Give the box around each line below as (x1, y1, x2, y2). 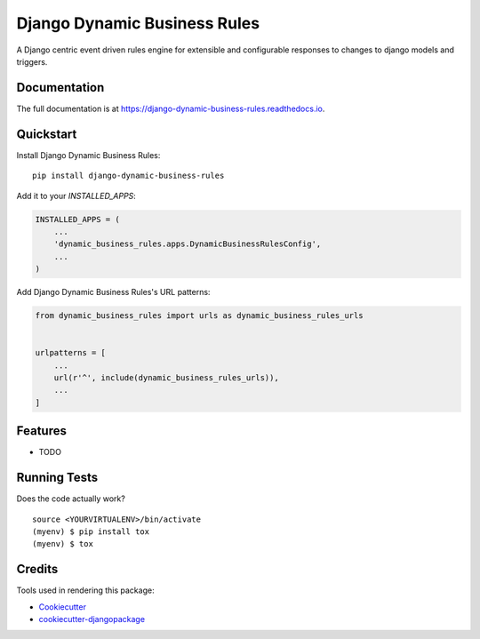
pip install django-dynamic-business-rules (32, 171, 225, 181)
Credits (16, 562, 59, 577)
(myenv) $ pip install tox (32, 526, 150, 537)
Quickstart (16, 126, 77, 141)
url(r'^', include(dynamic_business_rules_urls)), (53, 373, 279, 382)
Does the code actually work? (16, 493, 126, 504)
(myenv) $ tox (32, 539, 93, 549)
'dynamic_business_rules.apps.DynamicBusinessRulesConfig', (53, 239, 322, 249)
